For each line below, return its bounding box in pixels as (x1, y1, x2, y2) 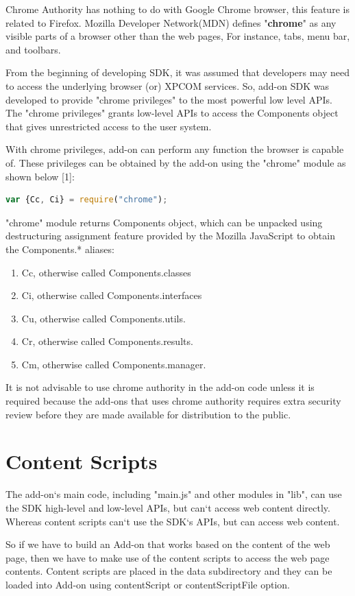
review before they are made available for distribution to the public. (5, 407, 291, 421)
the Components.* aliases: (5, 241, 114, 256)
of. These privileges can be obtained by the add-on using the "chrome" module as (5, 155, 346, 169)
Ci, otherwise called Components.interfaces (21, 288, 202, 302)
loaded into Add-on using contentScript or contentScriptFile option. (5, 577, 291, 591)
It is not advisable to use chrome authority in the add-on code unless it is (5, 380, 315, 394)
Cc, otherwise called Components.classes (21, 265, 191, 279)
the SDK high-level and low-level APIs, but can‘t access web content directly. (5, 500, 330, 514)
